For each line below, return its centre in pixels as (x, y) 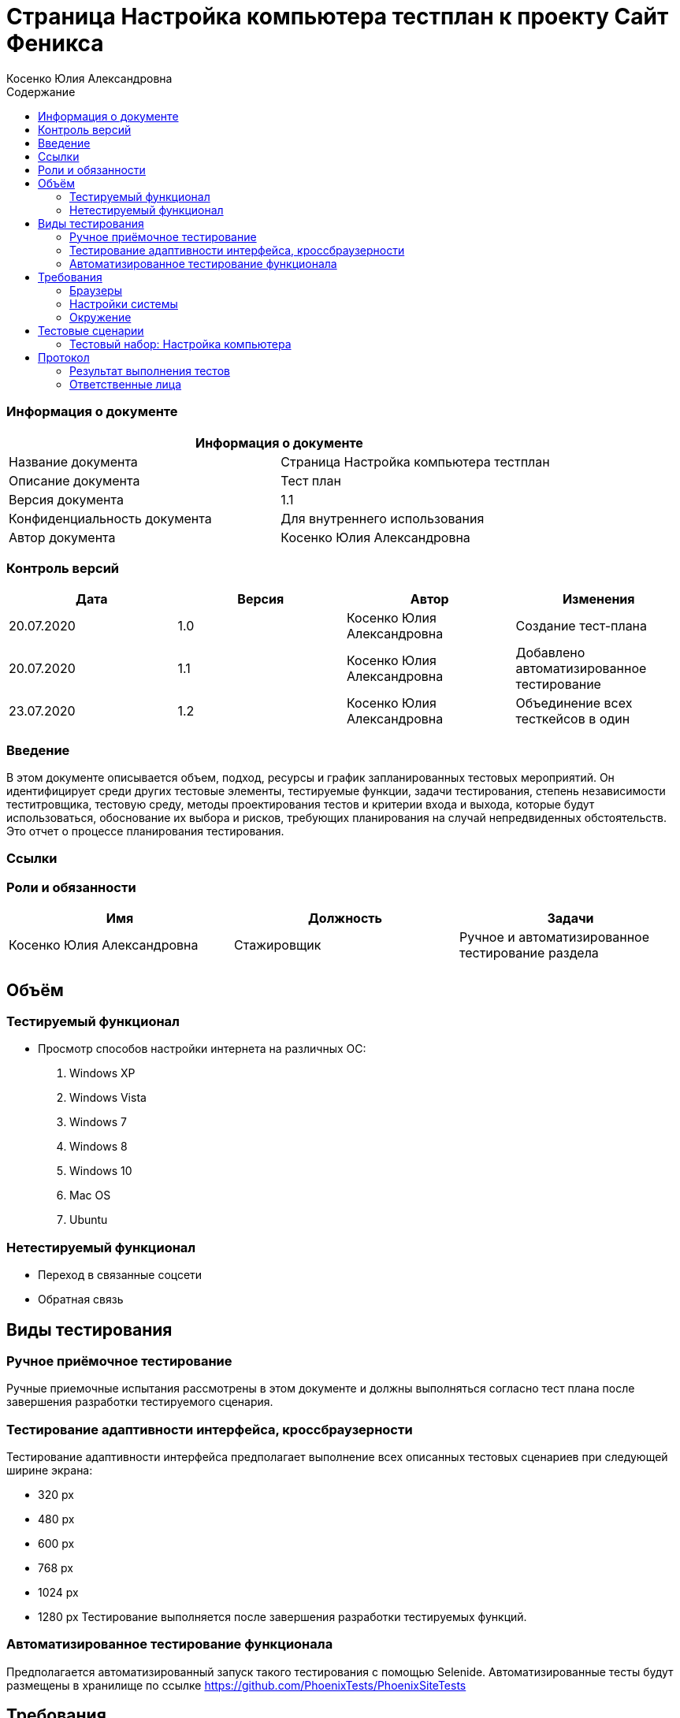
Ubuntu (89, 1220)
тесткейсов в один (573, 719)
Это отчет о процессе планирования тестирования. (145, 831)
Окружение (100, 317)
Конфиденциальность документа (110, 518)
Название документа (73, 461)
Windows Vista (108, 1098)
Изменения (598, 599)
